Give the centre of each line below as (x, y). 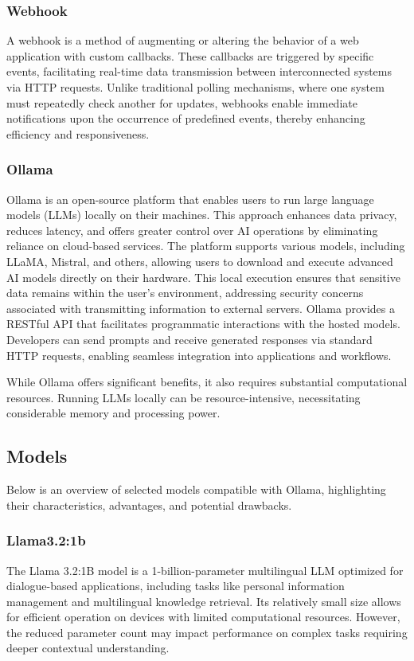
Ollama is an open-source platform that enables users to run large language (190, 199)
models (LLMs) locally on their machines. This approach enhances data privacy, (202, 215)
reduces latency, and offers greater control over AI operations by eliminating (192, 230)
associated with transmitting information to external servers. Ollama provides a (201, 308)
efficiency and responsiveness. (78, 133)
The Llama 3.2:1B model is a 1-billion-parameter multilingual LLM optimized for (205, 570)
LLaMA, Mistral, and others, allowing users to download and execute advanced (200, 261)
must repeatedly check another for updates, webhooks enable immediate (182, 102)
